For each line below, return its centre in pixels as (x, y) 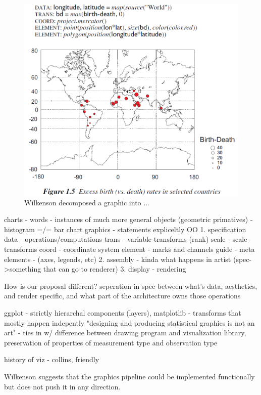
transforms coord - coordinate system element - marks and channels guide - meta (129, 249)
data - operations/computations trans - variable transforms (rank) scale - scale (126, 239)
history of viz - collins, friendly (52, 359)
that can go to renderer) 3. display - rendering (115, 269)
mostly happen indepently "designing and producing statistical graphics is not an (129, 322)
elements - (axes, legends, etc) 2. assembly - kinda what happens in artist (118, 259)
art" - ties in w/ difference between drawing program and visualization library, (125, 333)
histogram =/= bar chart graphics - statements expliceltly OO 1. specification (125, 229)
